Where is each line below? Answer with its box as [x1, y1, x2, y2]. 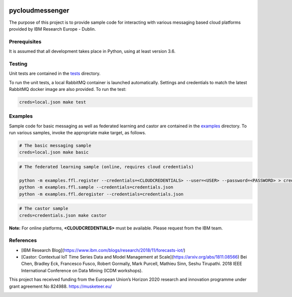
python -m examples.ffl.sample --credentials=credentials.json [19, 185, 174, 190]
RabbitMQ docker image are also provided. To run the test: [9, 86, 127, 92]
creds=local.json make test [19, 99, 86, 105]
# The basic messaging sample [19, 143, 91, 148]
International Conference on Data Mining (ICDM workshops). [21, 267, 143, 273]
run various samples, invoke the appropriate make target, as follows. [9, 130, 146, 136]
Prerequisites [9, 38, 41, 45]
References [9, 237, 37, 244]
